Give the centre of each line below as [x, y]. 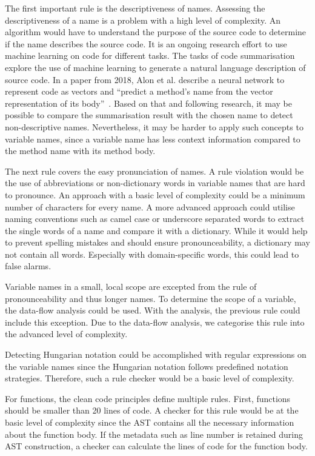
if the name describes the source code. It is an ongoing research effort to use [146, 43]
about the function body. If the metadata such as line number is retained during [154, 434]
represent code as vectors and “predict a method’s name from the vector [139, 91]
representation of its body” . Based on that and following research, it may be [148, 103]
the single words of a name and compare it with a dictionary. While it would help [156, 230]
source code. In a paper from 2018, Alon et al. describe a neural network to [145, 79]
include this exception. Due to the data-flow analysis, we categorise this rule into [155, 322]
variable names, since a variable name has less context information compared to [153, 139]
